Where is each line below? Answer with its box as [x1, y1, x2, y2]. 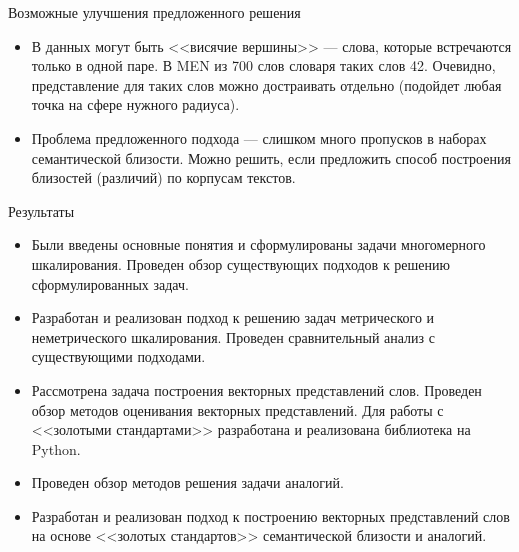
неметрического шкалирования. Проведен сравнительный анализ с [31, 326, 435, 347]
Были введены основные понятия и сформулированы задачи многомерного [31, 234, 486, 255]
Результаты [8, 200, 75, 221]
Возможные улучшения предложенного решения [8, 2, 301, 22]
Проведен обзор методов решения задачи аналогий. [31, 472, 344, 493]
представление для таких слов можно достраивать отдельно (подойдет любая [31, 74, 502, 95]
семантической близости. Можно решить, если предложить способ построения [31, 147, 511, 168]
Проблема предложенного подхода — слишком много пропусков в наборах [31, 127, 487, 148]
